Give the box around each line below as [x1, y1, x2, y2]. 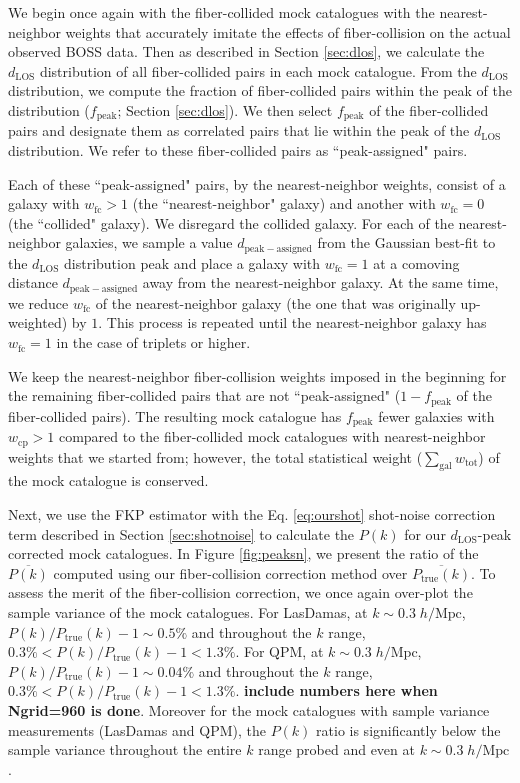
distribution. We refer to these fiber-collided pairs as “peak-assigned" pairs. [8, 140, 468, 161]
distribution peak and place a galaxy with [64, 252, 321, 273]
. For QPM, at [235, 641, 324, 662]
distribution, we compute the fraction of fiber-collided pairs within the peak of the [8, 80, 512, 101]
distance [8, 272, 58, 293]
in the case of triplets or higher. [56, 332, 251, 353]
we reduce [8, 292, 69, 313]
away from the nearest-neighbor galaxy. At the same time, [142, 272, 499, 293]
